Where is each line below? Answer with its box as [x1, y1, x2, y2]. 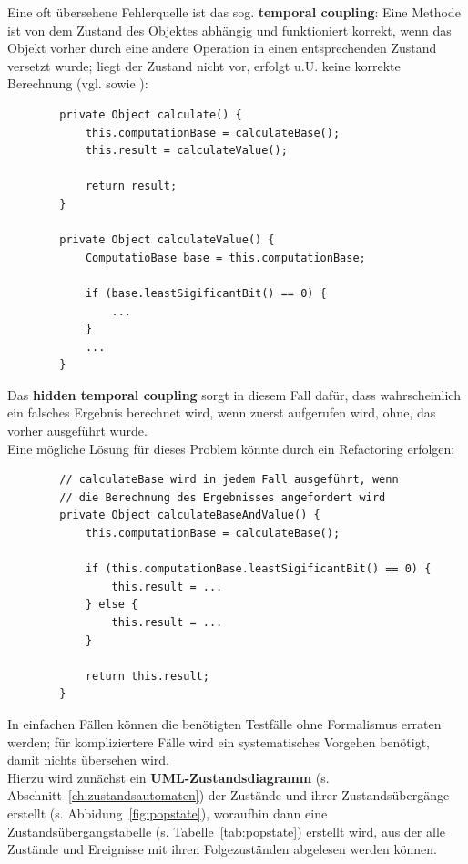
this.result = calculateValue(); [85, 144, 288, 158]
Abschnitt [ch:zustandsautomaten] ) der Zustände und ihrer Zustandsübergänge [7, 786, 450, 805]
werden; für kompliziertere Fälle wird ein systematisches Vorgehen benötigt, [7, 732, 430, 751]
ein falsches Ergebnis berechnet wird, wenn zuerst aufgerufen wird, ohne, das [7, 403, 436, 422]
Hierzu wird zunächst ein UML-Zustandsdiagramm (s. [7, 767, 330, 787]
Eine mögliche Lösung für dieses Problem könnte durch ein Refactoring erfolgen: [7, 438, 455, 458]
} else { [85, 598, 138, 612]
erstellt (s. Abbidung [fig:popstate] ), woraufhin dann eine [7, 803, 328, 822]
